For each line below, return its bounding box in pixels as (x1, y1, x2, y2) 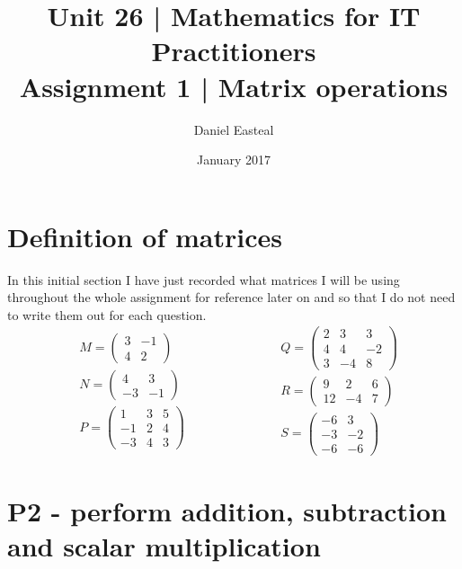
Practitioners (151, 32, 316, 69)
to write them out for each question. (7, 305, 207, 324)
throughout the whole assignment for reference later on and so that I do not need (7, 288, 456, 307)
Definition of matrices (7, 218, 282, 254)
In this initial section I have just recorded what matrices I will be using (7, 270, 400, 289)
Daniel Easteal (193, 120, 274, 138)
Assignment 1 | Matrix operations (19, 67, 449, 104)
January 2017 (197, 150, 271, 169)
